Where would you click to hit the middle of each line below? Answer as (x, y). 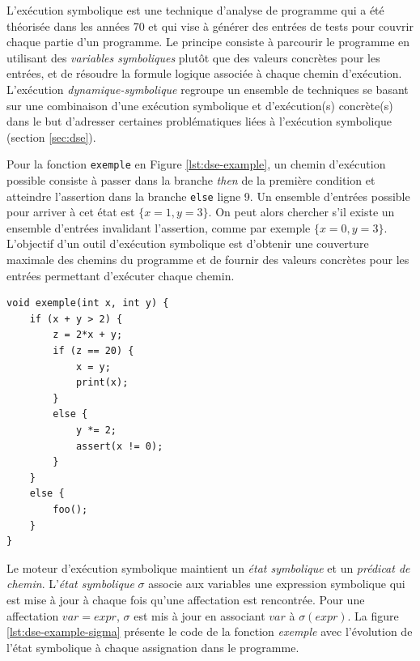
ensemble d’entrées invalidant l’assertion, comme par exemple (159, 227)
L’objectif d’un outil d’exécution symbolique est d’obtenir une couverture (188, 243)
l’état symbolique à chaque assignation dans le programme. (153, 647)
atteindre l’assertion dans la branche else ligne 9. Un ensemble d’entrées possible (208, 196)
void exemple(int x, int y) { (88, 303)
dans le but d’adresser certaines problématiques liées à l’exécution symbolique (199, 121)
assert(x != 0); (119, 446)
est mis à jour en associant (199, 615)
